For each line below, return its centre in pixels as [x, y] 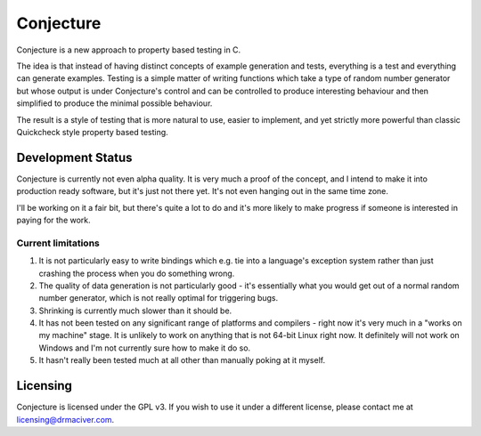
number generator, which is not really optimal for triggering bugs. [159, 298]
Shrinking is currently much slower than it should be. [135, 311]
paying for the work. [53, 220]
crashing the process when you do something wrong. [137, 273]
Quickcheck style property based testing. [92, 132]
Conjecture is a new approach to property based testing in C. [129, 50]
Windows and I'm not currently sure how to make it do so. [145, 348]
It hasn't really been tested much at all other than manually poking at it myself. [182, 360]
